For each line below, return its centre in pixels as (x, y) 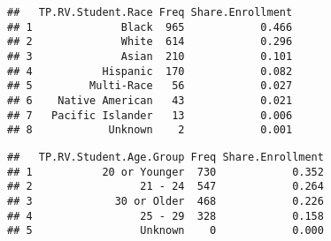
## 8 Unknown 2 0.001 (150, 130)
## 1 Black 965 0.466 (150, 27)
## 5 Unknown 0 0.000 (165, 231)
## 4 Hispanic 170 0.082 (150, 71)
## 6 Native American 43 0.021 (150, 100)
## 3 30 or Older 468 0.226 (165, 201)
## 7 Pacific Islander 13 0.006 (150, 115)
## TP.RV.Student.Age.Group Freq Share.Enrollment (165, 157)
